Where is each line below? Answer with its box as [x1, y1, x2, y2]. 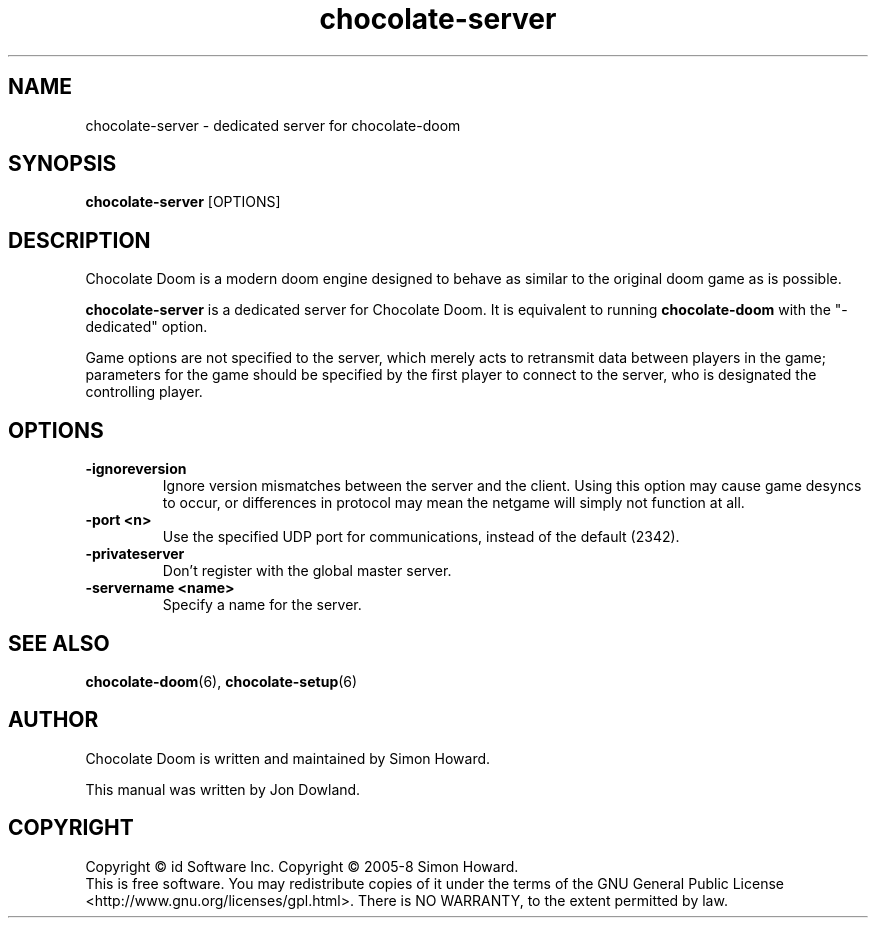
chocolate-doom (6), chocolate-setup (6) [85, 672, 358, 690]
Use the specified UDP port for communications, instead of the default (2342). [162, 528, 680, 546]
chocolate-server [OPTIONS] [85, 193, 281, 211]
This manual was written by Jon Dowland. [85, 780, 361, 798]
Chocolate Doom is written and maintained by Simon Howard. [85, 749, 491, 767]
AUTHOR [8, 707, 99, 733]
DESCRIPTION [8, 227, 151, 253]
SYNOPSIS [8, 151, 117, 177]
